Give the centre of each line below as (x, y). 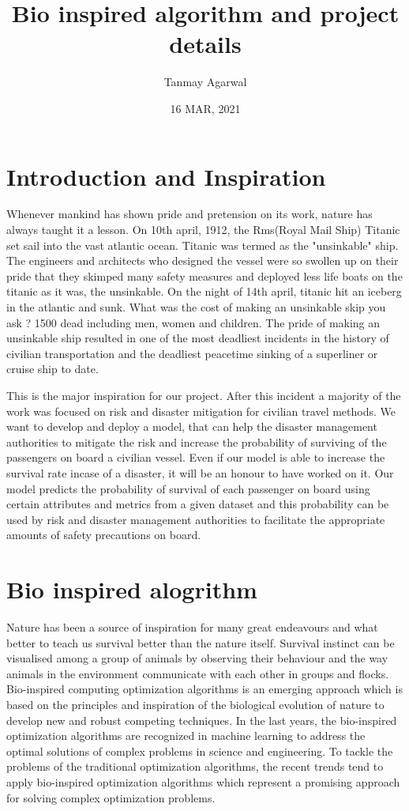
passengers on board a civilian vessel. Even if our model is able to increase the (196, 457)
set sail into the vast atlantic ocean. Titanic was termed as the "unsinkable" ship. (203, 245)
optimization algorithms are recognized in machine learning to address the (186, 736)
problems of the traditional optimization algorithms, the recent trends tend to (195, 766)
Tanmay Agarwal (205, 82)
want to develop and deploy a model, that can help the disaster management (192, 426)
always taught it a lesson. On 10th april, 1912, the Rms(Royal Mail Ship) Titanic (203, 230)
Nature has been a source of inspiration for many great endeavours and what (192, 627)
